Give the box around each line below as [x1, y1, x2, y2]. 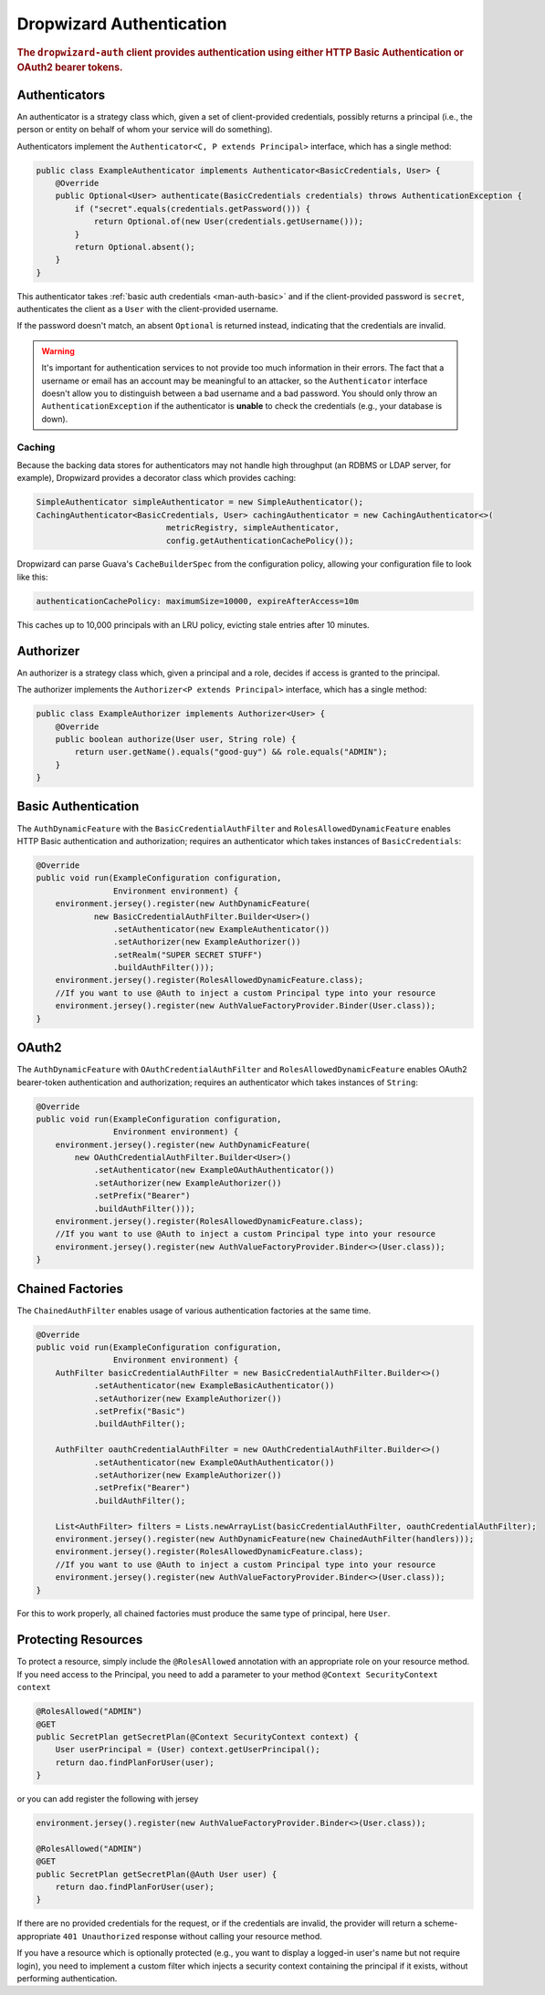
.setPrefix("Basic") [93, 1406, 186, 1416]
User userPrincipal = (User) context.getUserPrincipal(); [55, 1744, 320, 1755]
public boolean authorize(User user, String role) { [55, 734, 297, 744]
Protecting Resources [16, 1632, 143, 1647]
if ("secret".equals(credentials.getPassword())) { [74, 204, 311, 214]
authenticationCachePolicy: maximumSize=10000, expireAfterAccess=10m [36, 596, 360, 606]
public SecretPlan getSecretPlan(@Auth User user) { [36, 1869, 278, 1879]
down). [41, 413, 68, 424]
